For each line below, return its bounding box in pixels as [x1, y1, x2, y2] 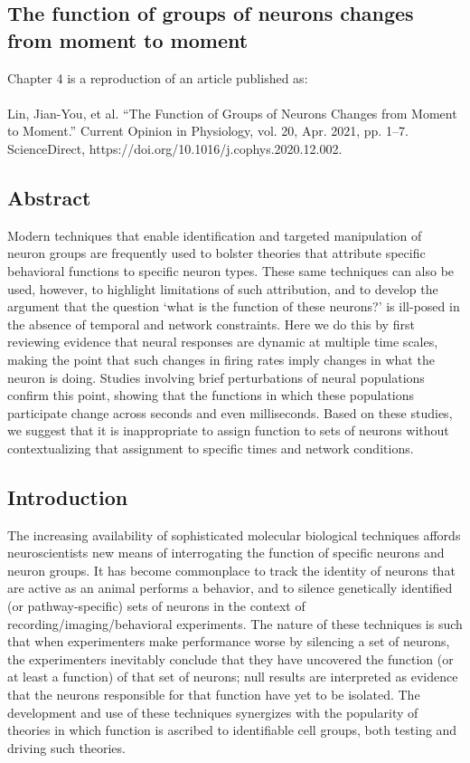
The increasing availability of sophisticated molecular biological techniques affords [7, 525, 461, 544]
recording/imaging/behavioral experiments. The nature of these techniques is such [7, 614, 463, 633]
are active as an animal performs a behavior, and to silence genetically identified [7, 578, 453, 597]
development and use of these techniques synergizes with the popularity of [7, 702, 418, 721]
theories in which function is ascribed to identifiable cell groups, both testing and [7, 720, 457, 739]
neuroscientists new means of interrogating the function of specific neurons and [7, 543, 445, 562]
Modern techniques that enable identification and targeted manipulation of [7, 225, 422, 244]
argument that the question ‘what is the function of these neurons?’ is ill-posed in [7, 297, 460, 316]
